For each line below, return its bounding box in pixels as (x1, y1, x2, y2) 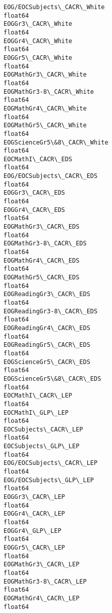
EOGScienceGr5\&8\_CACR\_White (4, 138, 108, 146)
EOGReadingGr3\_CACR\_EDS (4, 291, 90, 298)
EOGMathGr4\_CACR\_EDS (4, 257, 80, 264)
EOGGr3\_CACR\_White (4, 20, 73, 28)
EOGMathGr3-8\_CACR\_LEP (4, 578, 87, 585)
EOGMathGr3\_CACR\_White (4, 71, 87, 79)
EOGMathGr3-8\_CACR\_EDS (4, 240, 87, 247)
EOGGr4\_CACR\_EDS (4, 206, 65, 213)
